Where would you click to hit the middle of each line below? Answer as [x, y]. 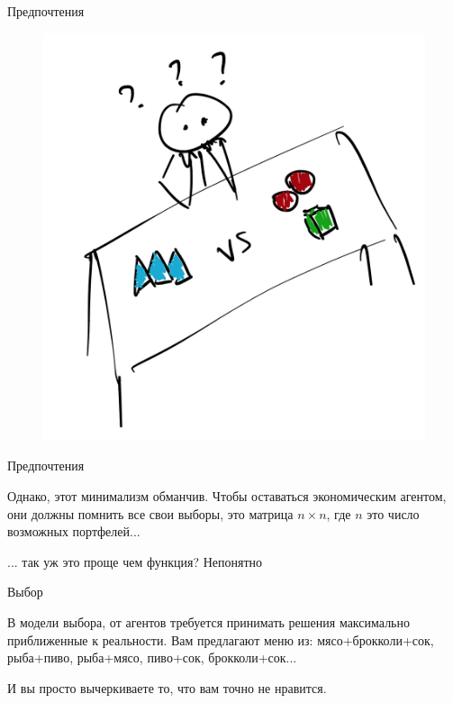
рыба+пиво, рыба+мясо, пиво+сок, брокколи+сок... [152, 657]
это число [393, 513]
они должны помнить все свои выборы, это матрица [150, 513]
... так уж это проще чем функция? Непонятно [135, 561]
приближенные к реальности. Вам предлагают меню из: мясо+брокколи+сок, [221, 639]
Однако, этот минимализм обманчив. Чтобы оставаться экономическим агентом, [227, 496]
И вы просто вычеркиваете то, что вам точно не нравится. [167, 687]
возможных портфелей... [74, 531]
